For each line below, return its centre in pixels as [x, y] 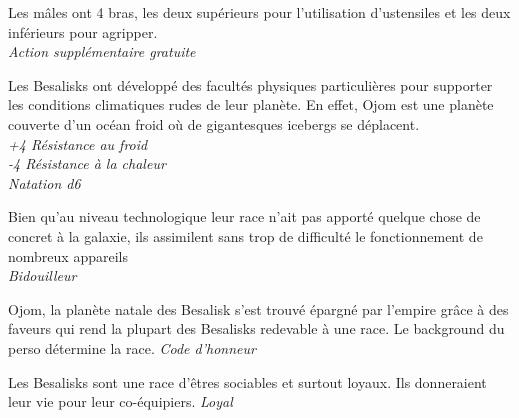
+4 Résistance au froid [78, 143]
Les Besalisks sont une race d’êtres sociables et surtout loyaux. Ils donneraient [247, 381]
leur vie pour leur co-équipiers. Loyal [120, 401]
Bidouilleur [42, 275]
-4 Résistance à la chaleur [87, 163]
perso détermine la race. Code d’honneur [132, 347]
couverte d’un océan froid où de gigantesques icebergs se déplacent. [214, 123]
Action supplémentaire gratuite [102, 51]
